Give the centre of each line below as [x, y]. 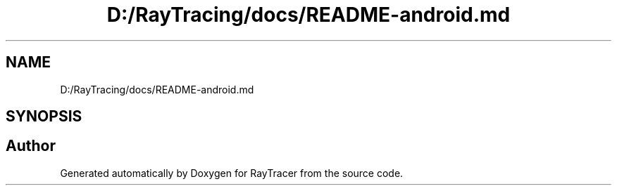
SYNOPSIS [44, 117]
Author [31, 146]
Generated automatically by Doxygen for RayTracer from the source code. [232, 173]
